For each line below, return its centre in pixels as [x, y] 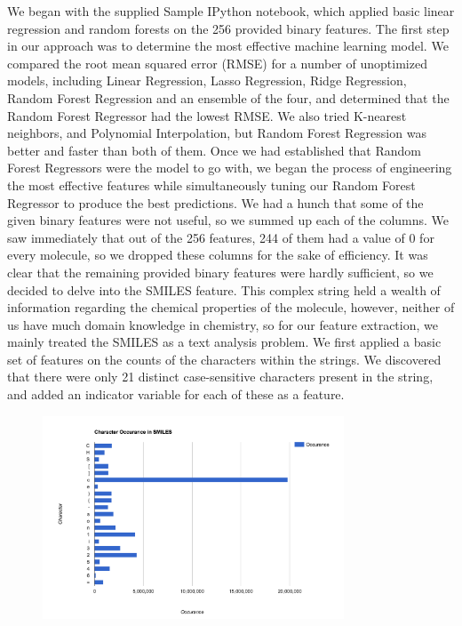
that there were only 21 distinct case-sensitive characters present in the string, [220, 377]
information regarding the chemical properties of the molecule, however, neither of [231, 307]
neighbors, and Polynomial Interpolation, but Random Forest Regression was [217, 133]
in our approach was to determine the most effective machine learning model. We [228, 46]
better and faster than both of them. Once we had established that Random [215, 150]
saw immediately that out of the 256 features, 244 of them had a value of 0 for [221, 237]
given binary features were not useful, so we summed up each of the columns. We [228, 220]
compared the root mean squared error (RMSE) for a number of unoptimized [217, 63]
